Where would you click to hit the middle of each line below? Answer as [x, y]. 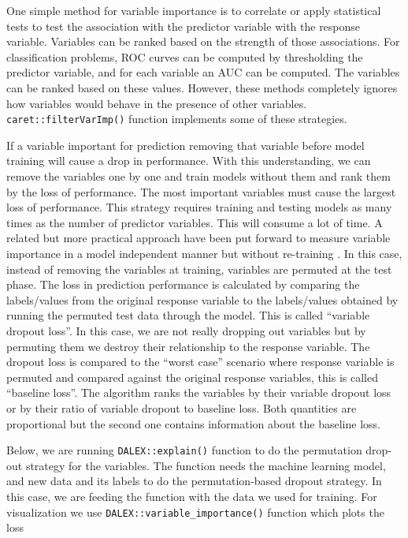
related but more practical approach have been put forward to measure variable [198, 238]
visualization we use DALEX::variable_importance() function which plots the [195, 512]
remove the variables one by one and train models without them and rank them [198, 176]
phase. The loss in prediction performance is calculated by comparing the [183, 284]
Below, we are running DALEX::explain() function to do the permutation [184, 450]
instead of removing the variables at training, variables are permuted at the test [199, 269]
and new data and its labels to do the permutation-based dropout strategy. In [194, 481]
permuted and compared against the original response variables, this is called [192, 377]
